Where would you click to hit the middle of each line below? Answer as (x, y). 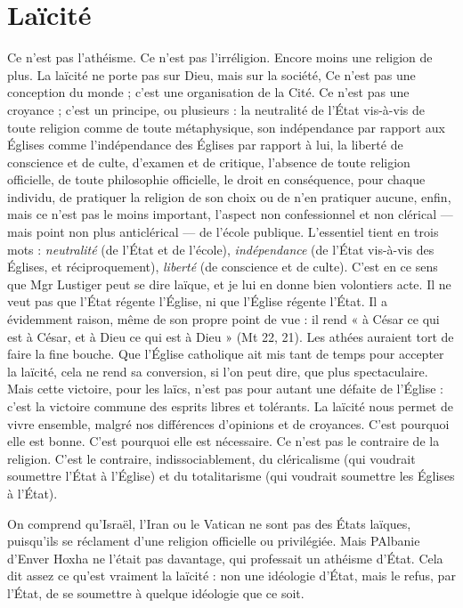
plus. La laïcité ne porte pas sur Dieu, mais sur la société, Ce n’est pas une (211, 74)
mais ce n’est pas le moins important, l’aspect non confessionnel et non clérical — (230, 214)
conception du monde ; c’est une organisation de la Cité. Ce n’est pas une (208, 92)
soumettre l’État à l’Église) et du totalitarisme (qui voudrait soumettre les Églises (231, 476)
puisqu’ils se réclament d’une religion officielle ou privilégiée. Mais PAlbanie (214, 541)
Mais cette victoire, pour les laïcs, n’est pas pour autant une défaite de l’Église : (225, 389)
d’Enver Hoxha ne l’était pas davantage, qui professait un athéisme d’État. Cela (225, 558)
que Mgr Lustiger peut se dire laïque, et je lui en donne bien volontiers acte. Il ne (229, 284)
